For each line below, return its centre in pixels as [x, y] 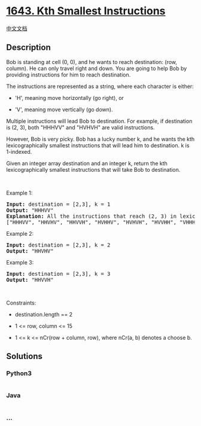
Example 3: [20, 262]
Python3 [19, 373]
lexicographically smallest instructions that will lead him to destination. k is [98, 145]
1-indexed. [19, 151]
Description [28, 48]
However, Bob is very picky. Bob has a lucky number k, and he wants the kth [100, 139]
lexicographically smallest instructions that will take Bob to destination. [93, 169]
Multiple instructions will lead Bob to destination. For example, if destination [99, 121]
